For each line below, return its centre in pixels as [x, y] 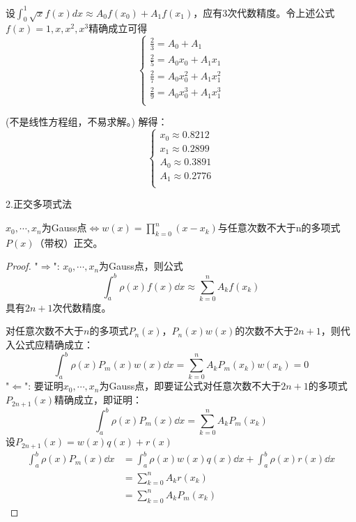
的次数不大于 [264, 331]
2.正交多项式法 [39, 204]
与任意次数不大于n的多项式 [279, 228]
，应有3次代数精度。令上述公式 [264, 12]
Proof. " [22, 266]
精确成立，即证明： [99, 400]
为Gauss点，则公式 [141, 266]
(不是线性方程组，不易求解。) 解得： [87, 122]
